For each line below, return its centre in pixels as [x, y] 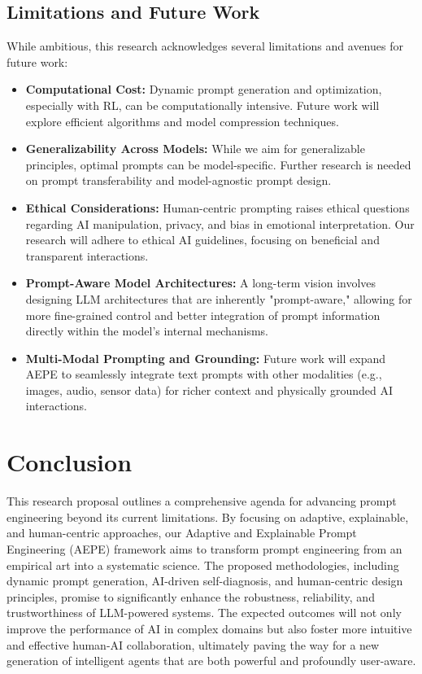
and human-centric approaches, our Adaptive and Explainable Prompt [182, 533]
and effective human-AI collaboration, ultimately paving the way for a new [193, 644]
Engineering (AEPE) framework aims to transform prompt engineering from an [204, 548]
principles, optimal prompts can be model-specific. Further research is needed [218, 164]
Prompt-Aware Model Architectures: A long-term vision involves [201, 283]
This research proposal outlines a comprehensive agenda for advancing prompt [202, 501]
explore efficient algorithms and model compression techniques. [182, 121]
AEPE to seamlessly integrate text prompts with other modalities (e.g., [204, 374]
